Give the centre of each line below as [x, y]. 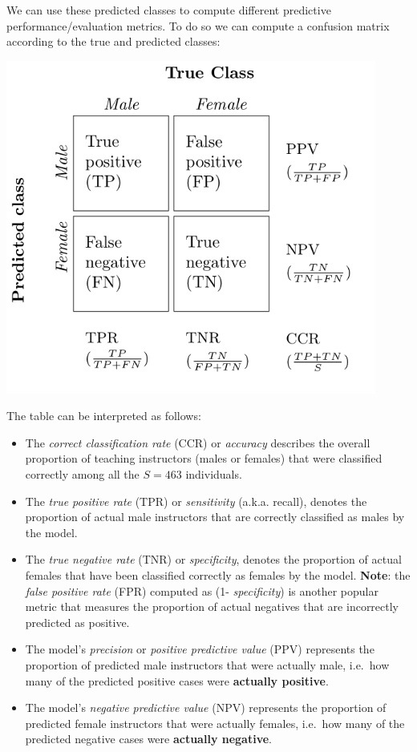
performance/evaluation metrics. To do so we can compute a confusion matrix [198, 25]
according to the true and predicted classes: [113, 41]
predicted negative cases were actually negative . [148, 739]
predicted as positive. [77, 622]
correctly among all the [82, 473]
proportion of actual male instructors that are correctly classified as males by [215, 517]
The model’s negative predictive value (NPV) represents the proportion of [206, 708]
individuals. [214, 473]
